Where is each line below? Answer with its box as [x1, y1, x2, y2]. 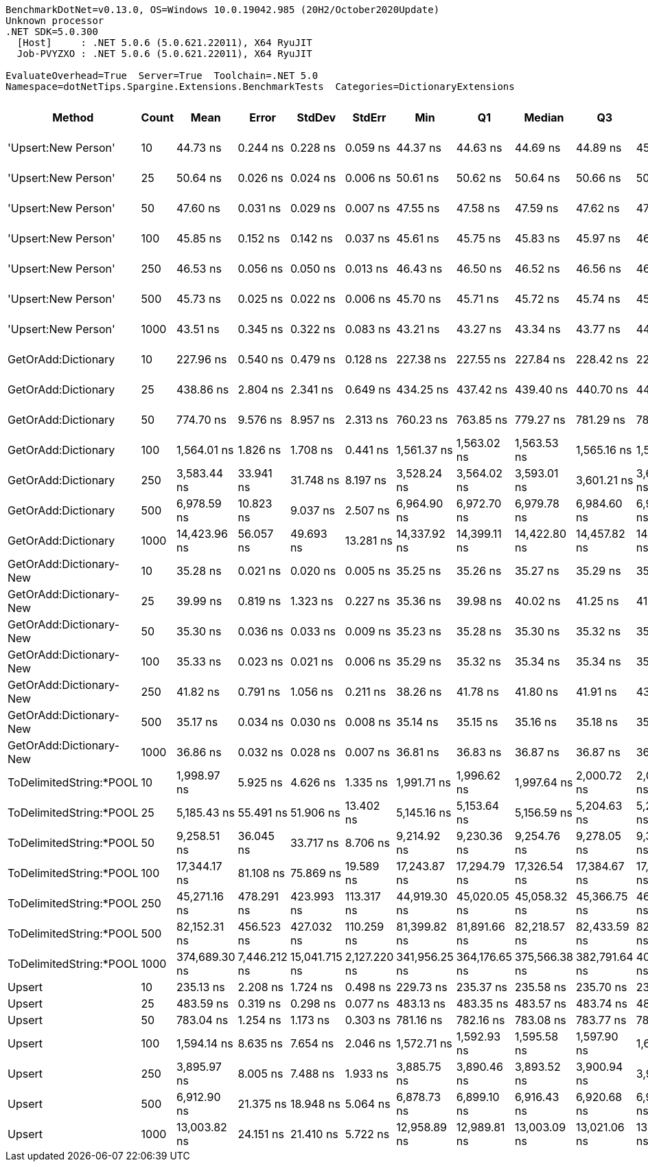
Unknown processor [5, 15, 104, 26]
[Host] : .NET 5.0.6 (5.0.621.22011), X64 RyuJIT [16, 37, 312, 48]
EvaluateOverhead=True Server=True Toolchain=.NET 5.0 [5, 70, 319, 81]
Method [52, 111, 94, 124]
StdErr [352, 111, 386, 124]
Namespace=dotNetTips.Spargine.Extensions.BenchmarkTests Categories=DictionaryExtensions [5, 81, 515, 92]
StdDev [297, 111, 336, 124]
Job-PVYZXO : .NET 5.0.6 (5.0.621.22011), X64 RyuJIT [16, 48, 312, 59]
